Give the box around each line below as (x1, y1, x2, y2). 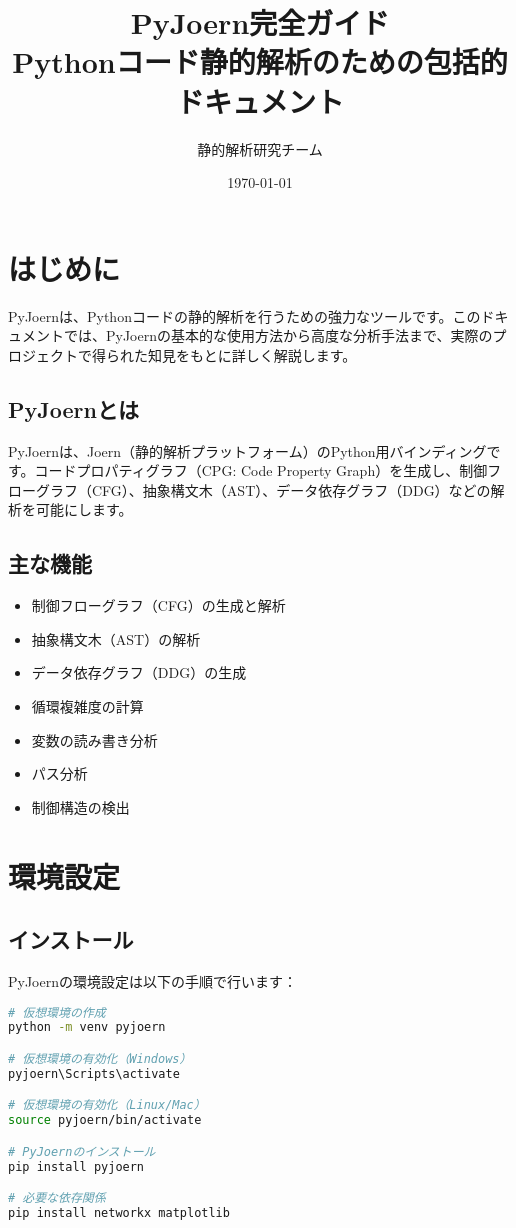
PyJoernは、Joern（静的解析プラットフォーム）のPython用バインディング (8, 440, 487, 461)
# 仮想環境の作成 (8, 1005, 106, 1020)
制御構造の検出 (31, 796, 130, 817)
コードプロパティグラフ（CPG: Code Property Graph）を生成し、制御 (34, 460, 488, 481)
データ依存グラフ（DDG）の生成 (31, 662, 247, 683)
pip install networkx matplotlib (8, 1206, 230, 1221)
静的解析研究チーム (197, 138, 323, 159)
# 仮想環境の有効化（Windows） (8, 1051, 192, 1066)
